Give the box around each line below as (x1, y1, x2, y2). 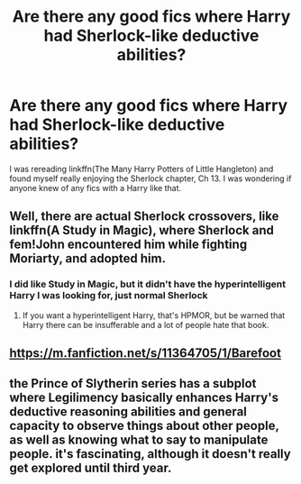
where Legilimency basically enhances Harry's (9, 390, 279, 406)
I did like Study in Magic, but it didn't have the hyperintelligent (9, 278, 287, 290)
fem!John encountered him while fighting (9, 237, 248, 252)
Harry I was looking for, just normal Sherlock (9, 289, 209, 302)
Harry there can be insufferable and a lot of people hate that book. (22, 319, 269, 330)
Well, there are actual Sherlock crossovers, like (9, 209, 279, 224)
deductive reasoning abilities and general (9, 404, 248, 420)
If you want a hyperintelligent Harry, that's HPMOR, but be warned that (22, 309, 286, 321)
